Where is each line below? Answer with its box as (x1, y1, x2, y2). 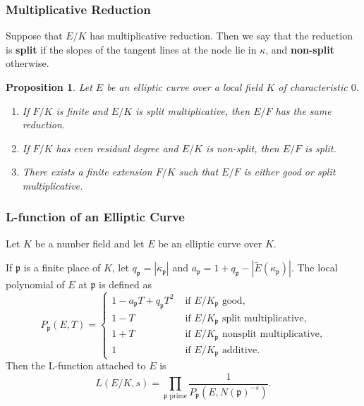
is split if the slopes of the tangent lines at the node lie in (6, 42, 257, 56)
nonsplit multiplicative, (222, 329, 322, 340)
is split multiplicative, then (135, 103, 250, 118)
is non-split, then (205, 140, 279, 155)
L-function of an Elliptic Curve (6, 208, 185, 226)
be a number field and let (35, 235, 145, 250)
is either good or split (243, 164, 336, 179)
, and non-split (265, 42, 334, 56)
